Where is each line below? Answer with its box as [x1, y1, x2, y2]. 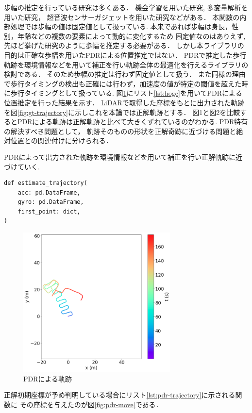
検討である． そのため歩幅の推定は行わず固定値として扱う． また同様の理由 [4, 69, 246, 79]
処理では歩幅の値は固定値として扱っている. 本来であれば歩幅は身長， [10, 21, 232, 32]
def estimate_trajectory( [4, 180, 87, 187]
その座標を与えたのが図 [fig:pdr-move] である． [19, 399, 163, 410]
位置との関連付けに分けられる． [10, 135, 113, 146]
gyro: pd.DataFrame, [17, 198, 84, 206]
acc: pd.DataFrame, [17, 189, 81, 196]
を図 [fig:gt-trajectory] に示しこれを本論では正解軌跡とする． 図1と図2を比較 [4, 107, 240, 117]
